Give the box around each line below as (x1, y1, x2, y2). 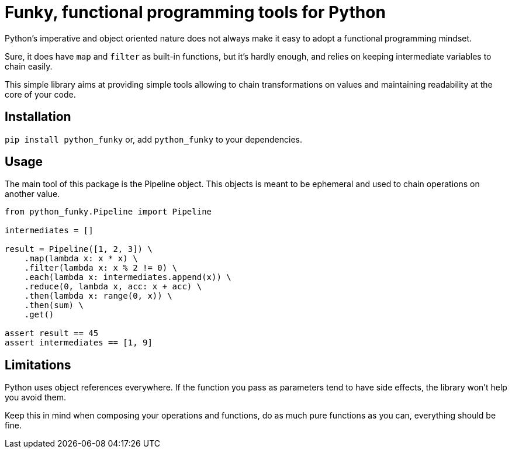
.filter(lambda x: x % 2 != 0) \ (24, 263, 178, 273)
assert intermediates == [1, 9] (5, 338, 153, 348)
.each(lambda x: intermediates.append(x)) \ (24, 272, 231, 282)
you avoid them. (5, 392, 67, 403)
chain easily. (5, 61, 53, 71)
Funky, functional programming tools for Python (5, 2, 386, 22)
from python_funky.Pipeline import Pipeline (5, 207, 212, 217)
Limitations (5, 357, 71, 372)
